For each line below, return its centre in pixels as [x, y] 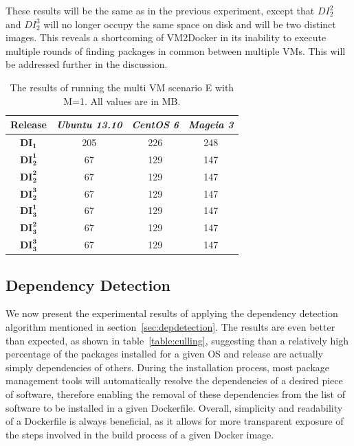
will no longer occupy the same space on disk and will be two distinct [190, 24]
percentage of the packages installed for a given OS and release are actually [164, 354]
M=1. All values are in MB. [122, 101]
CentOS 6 [155, 125]
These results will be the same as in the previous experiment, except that [160, 10]
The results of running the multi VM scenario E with [122, 87]
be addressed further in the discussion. [87, 64]
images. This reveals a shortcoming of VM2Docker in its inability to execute [166, 37]
